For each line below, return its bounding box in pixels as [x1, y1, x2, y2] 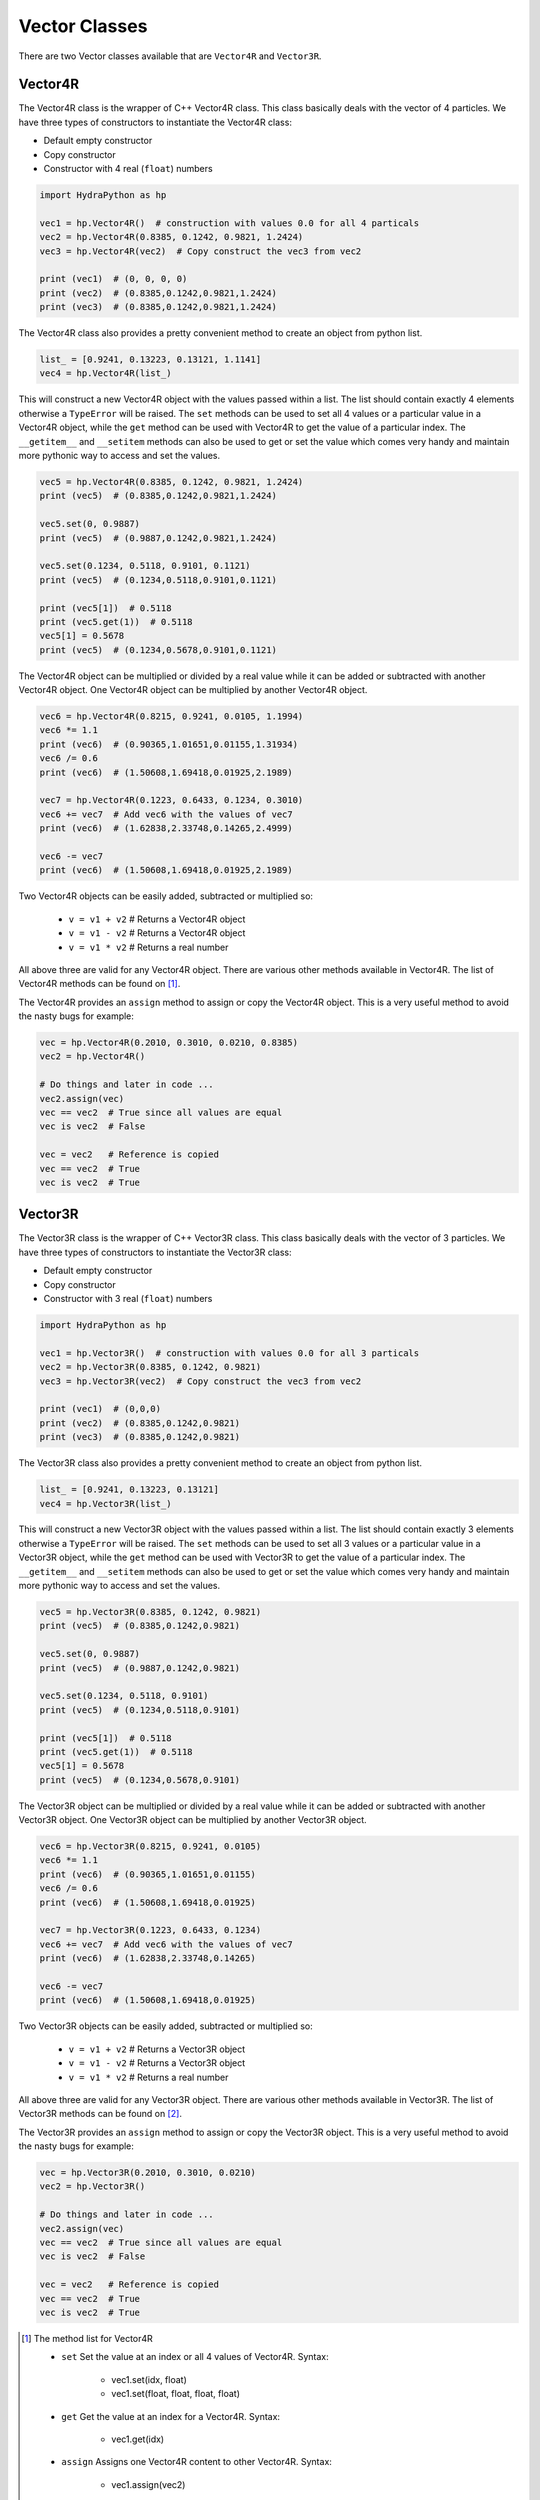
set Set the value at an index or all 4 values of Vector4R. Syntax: [61, 2351, 329, 2363]
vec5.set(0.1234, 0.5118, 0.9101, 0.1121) [39, 560, 251, 572]
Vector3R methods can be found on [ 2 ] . [18, 2108, 182, 2120]
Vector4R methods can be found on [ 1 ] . [18, 978, 181, 990]
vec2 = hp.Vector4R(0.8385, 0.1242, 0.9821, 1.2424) [39, 231, 304, 243]
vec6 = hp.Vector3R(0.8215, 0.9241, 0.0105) [39, 1841, 262, 1852]
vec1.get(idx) [111, 2433, 165, 2445]
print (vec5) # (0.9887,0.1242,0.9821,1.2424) [39, 532, 277, 544]
